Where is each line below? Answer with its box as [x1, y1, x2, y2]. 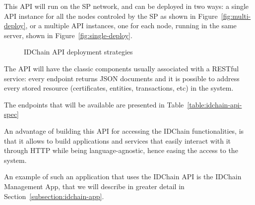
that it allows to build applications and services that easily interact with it [4, 135, 231, 146]
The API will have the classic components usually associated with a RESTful [4, 63, 239, 73]
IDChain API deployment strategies [24, 47, 133, 57]
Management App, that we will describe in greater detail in [4, 181, 185, 191]
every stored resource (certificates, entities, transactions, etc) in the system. [4, 83, 234, 93]
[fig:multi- [221, 10, 251, 21]
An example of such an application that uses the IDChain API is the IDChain [4, 171, 242, 182]
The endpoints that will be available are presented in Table [4, 99, 184, 109]
